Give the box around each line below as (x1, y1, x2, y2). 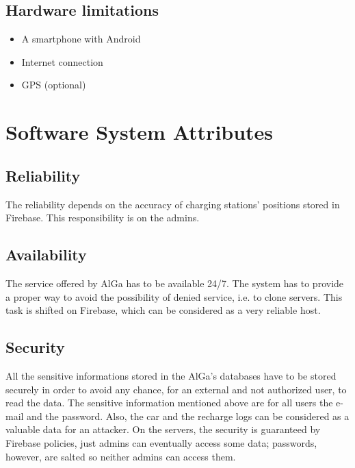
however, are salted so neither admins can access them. (5, 449, 236, 463)
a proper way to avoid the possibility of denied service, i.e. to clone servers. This (5, 289, 343, 304)
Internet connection (21, 54, 103, 69)
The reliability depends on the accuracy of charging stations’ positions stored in (5, 197, 340, 211)
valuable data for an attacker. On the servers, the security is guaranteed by (5, 422, 321, 436)
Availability (5, 244, 87, 265)
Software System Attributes (5, 118, 274, 146)
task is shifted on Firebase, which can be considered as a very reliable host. (5, 303, 321, 317)
